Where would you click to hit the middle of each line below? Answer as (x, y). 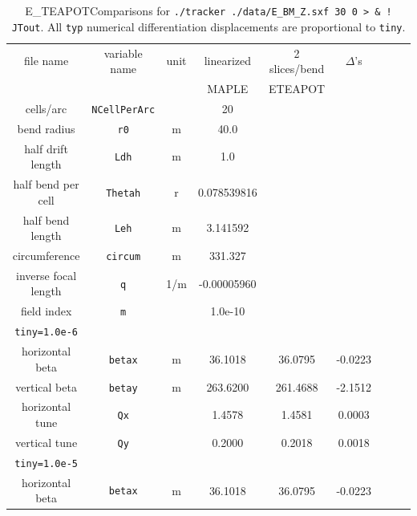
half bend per (46, 184)
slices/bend (297, 69)
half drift (46, 148)
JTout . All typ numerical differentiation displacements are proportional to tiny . (208, 26)
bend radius (46, 128)
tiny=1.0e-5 (46, 463)
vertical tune (47, 442)
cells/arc (46, 108)
